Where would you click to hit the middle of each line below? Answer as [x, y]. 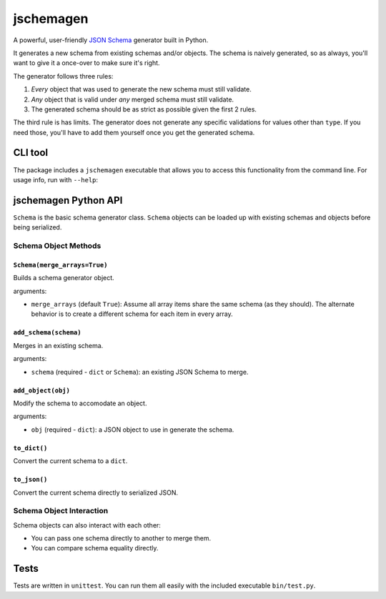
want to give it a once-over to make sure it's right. [86, 63]
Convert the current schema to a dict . [70, 461]
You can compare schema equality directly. [95, 548]
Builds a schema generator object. [64, 278]
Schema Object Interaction [61, 511]
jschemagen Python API [68, 200]
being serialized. [38, 227]
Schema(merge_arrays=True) [60, 265]
